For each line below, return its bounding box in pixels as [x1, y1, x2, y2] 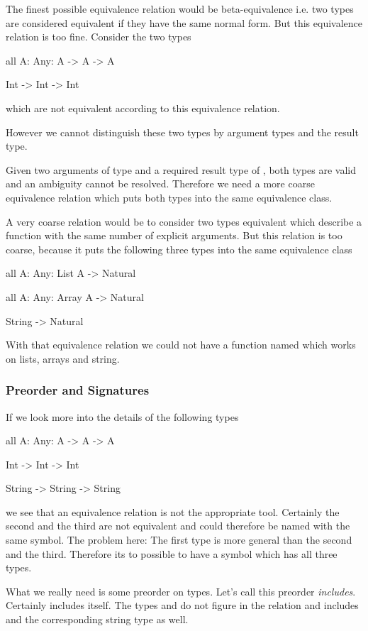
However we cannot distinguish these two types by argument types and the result [6, 124, 359, 139]
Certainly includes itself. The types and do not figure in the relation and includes [6, 598, 359, 613]
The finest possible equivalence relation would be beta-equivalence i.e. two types [6, 1, 354, 16]
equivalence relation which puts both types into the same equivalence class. [6, 190, 333, 204]
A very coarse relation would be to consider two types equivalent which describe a [6, 214, 362, 229]
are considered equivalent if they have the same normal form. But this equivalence [6, 15, 362, 30]
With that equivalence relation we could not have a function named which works [6, 337, 356, 352]
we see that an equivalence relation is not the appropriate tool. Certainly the [6, 504, 340, 519]
